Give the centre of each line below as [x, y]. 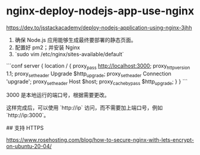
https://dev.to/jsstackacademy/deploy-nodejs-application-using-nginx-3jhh [99, 28]
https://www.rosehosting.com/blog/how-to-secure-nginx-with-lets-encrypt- [100, 140]
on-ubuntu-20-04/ [29, 146]
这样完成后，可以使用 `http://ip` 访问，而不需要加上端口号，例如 [84, 108]
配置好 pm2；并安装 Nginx [47, 47]
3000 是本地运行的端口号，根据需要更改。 [58, 95]
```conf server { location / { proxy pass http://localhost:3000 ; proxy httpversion [98, 66]
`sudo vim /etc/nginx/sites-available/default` [69, 54]
